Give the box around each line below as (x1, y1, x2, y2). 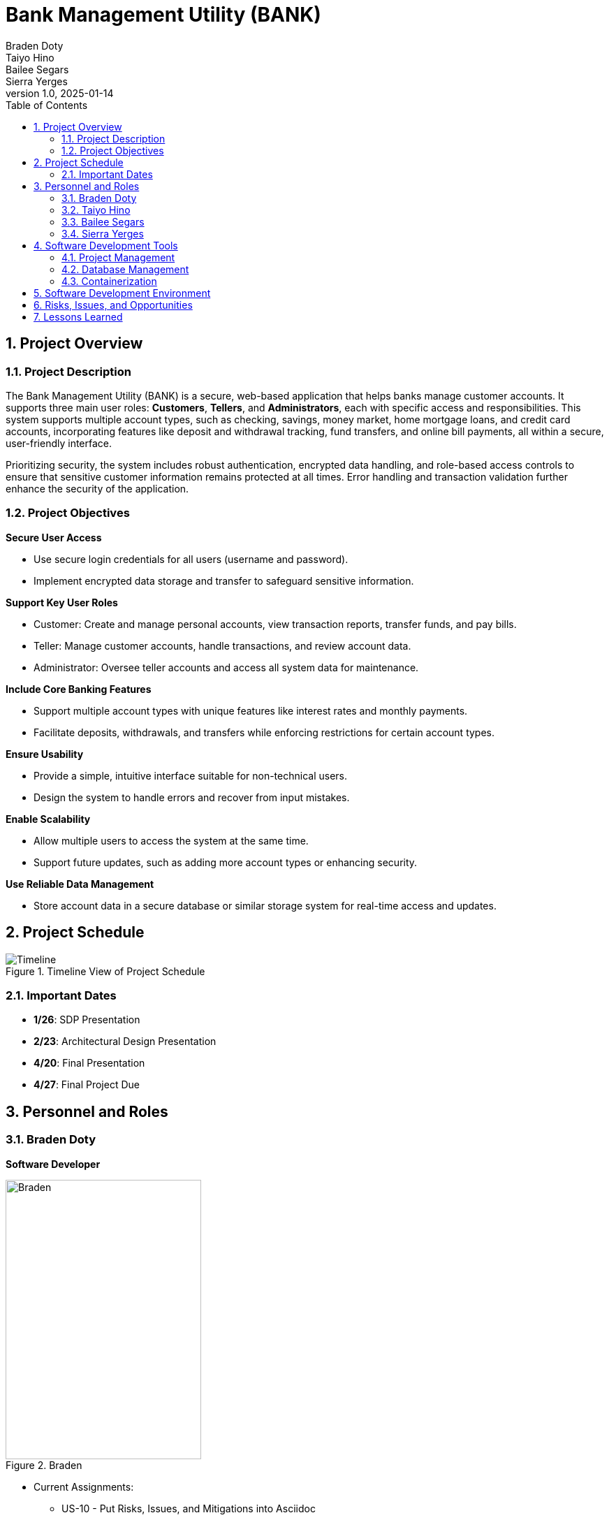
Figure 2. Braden (6, 1459, 82, 1471)
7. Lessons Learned (34, 310, 123, 323)
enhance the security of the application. (6, 482, 189, 495)
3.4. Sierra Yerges (61, 227, 144, 240)
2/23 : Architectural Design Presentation (34, 1035, 217, 1048)
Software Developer (6, 1157, 101, 1170)
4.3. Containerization (61, 275, 157, 287)
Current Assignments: (34, 1480, 134, 1493)
